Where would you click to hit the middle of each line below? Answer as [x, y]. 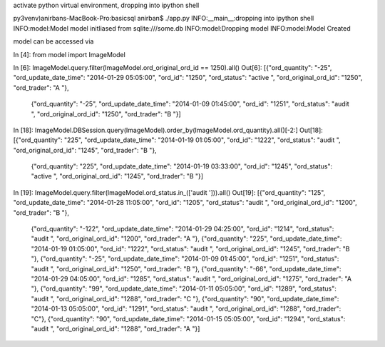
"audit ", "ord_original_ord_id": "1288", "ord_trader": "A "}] [115, 328]
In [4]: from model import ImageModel [70, 54]
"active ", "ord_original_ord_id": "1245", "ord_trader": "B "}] [117, 176]
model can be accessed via [53, 41]
